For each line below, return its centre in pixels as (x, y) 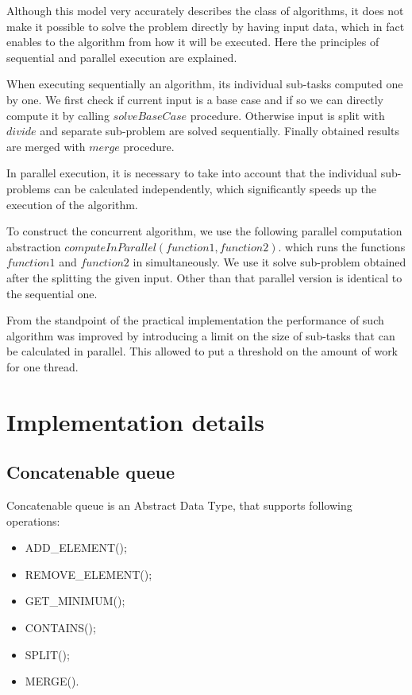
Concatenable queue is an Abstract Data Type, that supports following (179, 505)
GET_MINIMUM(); (75, 601)
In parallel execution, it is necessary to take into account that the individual (192, 173)
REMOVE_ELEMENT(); (89, 574)
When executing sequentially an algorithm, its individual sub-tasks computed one (205, 84)
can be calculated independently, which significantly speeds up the (215, 188)
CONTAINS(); (60, 628)
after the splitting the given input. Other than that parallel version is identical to (204, 277)
